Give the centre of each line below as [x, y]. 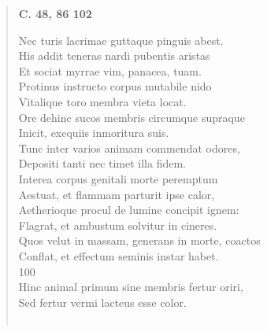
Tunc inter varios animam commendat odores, [129, 148]
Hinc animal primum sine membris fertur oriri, [131, 287]
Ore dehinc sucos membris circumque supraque [132, 117]
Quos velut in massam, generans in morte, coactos [139, 240]
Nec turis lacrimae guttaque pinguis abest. [121, 40]
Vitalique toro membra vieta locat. [102, 101]
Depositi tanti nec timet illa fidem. [102, 163]
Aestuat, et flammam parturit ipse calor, [117, 194]
